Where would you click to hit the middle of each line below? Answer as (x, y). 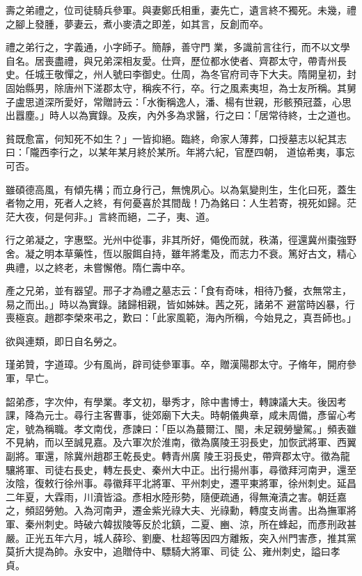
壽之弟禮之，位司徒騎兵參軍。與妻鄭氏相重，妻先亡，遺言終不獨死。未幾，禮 (181, 10)
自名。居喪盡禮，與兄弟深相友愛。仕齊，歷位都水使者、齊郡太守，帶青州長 (176, 60)
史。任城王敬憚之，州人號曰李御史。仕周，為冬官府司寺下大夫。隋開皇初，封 (181, 74)
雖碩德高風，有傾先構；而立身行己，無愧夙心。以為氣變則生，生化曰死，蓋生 (181, 189)
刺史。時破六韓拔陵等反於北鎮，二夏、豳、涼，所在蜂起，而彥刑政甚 (200, 524)
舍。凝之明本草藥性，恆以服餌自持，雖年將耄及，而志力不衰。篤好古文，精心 (181, 253)
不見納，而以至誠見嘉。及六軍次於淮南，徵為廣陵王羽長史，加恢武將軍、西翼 (181, 442)
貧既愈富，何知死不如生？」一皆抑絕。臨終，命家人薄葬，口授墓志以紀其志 (176, 138)
